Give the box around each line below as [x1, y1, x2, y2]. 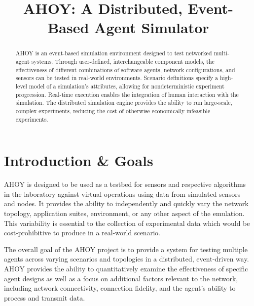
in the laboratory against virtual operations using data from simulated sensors [4, 188, 241, 199]
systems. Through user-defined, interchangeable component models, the [31, 57, 215, 66]
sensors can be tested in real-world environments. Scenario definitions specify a [15, 74, 218, 82]
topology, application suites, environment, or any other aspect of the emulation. [4, 208, 245, 218]
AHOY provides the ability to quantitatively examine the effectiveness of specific [4, 263, 248, 273]
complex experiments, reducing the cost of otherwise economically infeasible [15, 106, 211, 115]
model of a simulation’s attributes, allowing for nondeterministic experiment [29, 82, 224, 90]
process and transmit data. [4, 292, 85, 303]
